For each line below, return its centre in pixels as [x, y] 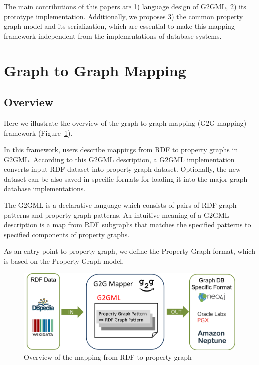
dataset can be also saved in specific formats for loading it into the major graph [126, 178]
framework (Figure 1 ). [38, 132]
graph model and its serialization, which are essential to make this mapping [119, 26]
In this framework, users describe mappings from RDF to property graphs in [121, 149]
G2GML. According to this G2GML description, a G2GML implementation [119, 159]
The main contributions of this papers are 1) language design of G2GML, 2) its [125, 6]
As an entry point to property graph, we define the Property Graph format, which [129, 251]
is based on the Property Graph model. [64, 261]
